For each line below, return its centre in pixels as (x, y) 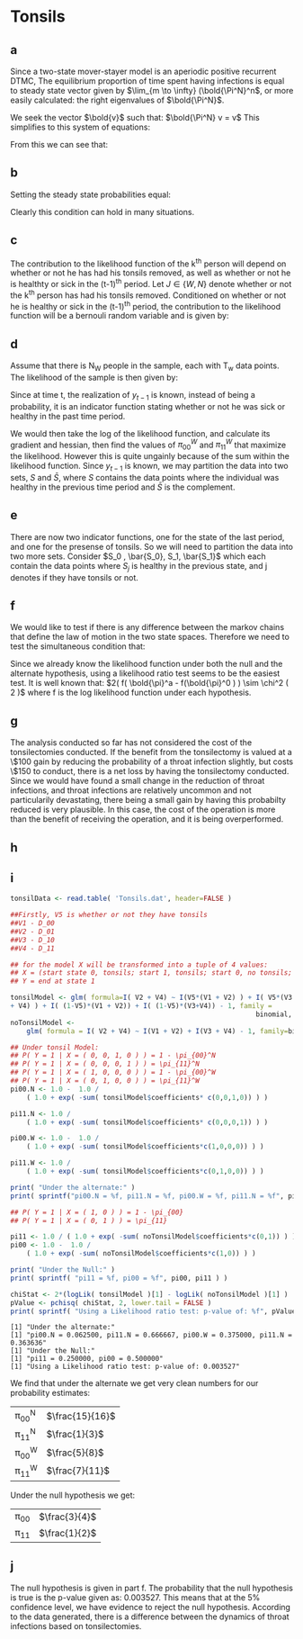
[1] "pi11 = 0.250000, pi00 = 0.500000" (87, 1359)
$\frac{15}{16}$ (81, 1416)
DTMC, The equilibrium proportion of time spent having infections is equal (147, 81)
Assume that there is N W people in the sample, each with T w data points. (145, 366)
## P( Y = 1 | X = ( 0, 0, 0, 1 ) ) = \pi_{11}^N (105, 1064)
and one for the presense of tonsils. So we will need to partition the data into (151, 546)
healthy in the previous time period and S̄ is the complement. (123, 487)
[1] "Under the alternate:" (63, 1328)
